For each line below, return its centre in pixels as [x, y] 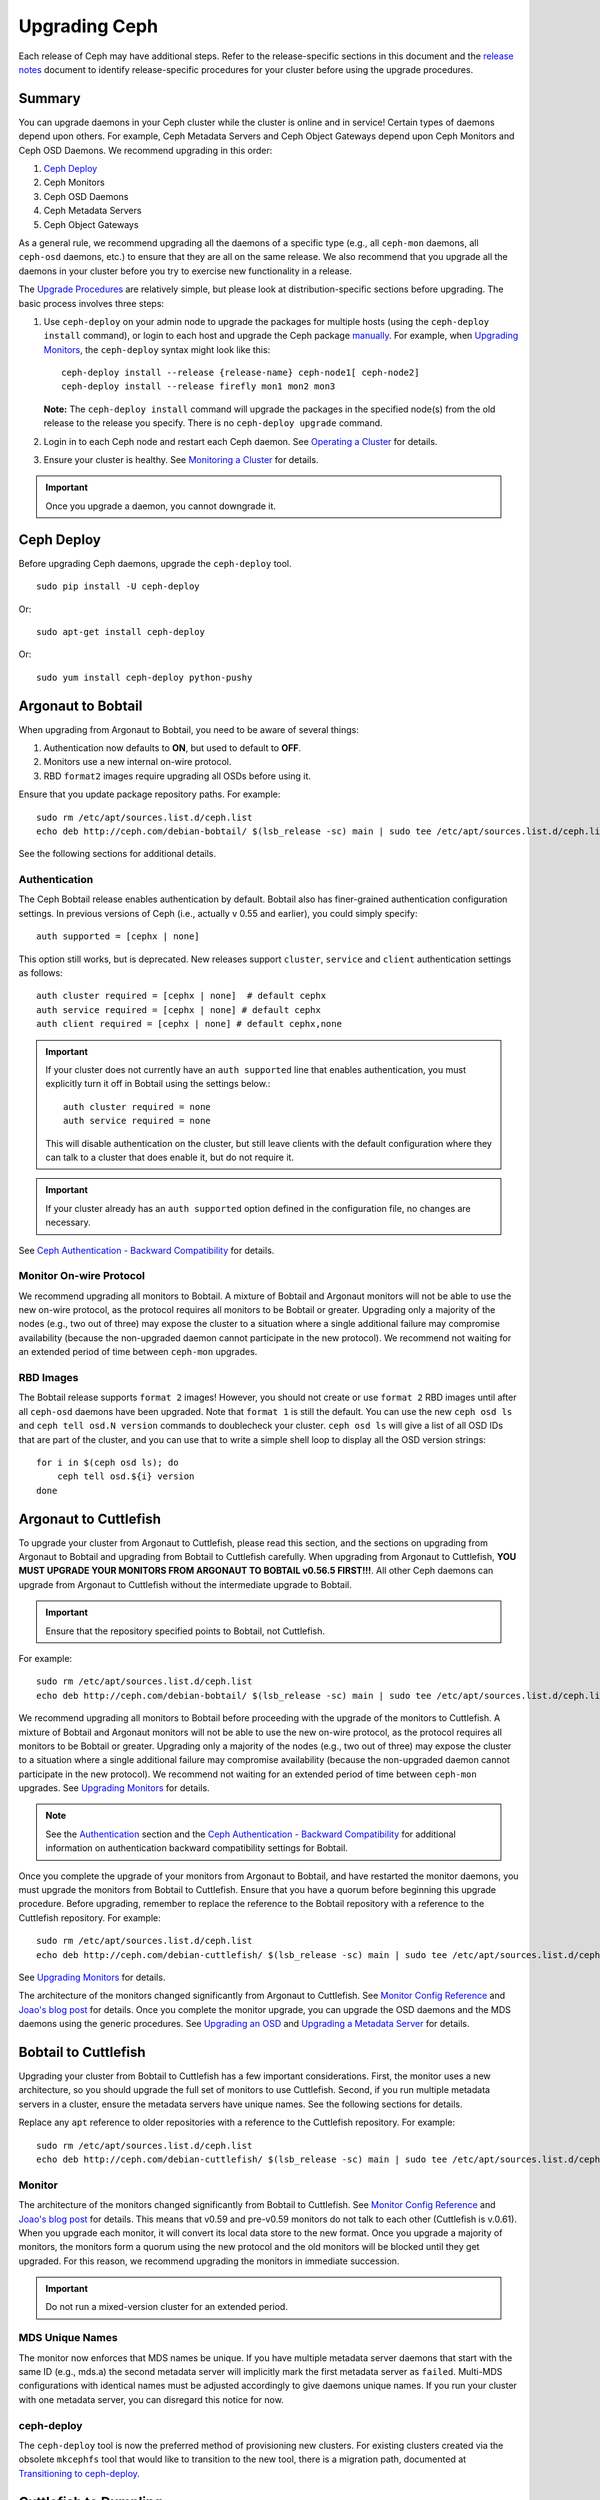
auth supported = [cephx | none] [118, 936]
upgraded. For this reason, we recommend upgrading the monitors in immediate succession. [209, 2261]
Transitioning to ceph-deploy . [79, 2473]
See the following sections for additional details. [117, 854]
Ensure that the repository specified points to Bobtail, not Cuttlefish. [185, 1631]
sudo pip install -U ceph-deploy [118, 586]
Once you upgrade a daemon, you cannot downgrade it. [161, 506]
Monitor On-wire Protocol [81, 1276]
